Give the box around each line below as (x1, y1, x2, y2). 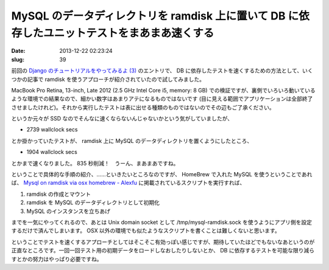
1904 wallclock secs (26, 148, 77, 156)
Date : (11, 47, 26, 55)
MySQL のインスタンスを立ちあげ (26, 207, 111, 215)
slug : (11, 55, 24, 63)
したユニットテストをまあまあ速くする (22, 26, 214, 40)
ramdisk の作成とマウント (26, 190, 91, 198)
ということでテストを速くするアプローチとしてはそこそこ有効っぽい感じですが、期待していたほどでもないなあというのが (11, 238, 315, 246)
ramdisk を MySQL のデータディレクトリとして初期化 (26, 199, 160, 206)
